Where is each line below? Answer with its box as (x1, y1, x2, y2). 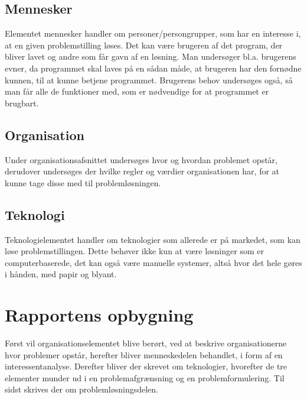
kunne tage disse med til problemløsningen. (5, 176, 161, 189)
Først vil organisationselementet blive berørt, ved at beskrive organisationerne (5, 337, 287, 349)
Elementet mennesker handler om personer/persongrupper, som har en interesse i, (5, 27, 301, 40)
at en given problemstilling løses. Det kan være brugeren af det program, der (5, 38, 283, 51)
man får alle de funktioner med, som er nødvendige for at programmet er (5, 85, 269, 98)
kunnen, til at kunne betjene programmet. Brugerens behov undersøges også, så (5, 73, 293, 86)
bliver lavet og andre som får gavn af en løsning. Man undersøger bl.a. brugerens (5, 50, 296, 63)
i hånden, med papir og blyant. (5, 268, 117, 280)
